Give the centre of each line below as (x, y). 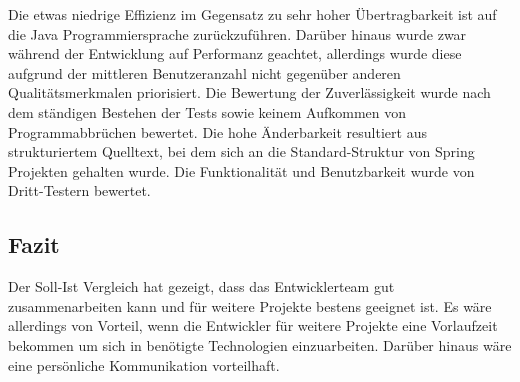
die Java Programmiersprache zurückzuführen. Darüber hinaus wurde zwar (237, 33)
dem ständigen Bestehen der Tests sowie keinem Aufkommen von (207, 111)
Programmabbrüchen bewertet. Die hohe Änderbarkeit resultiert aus (217, 131)
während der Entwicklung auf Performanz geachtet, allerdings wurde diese (235, 53)
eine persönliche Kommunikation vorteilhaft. (144, 364)
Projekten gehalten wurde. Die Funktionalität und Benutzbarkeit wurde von (241, 170)
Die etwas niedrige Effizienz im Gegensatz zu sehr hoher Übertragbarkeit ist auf (252, 14)
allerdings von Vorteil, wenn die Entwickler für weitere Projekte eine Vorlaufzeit (253, 325)
